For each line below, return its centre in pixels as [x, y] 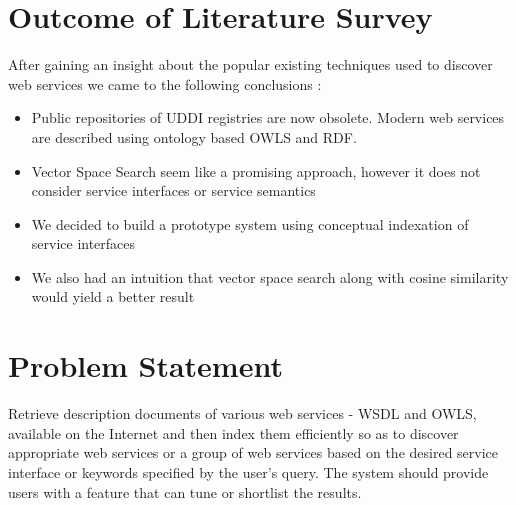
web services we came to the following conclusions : [165, 83]
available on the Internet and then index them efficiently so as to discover [233, 432]
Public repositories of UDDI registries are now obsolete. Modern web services [268, 117]
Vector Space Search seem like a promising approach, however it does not [256, 170]
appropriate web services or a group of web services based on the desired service [253, 452]
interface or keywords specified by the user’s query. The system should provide [248, 471]
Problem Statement [145, 365]
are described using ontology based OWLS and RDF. [194, 136]
